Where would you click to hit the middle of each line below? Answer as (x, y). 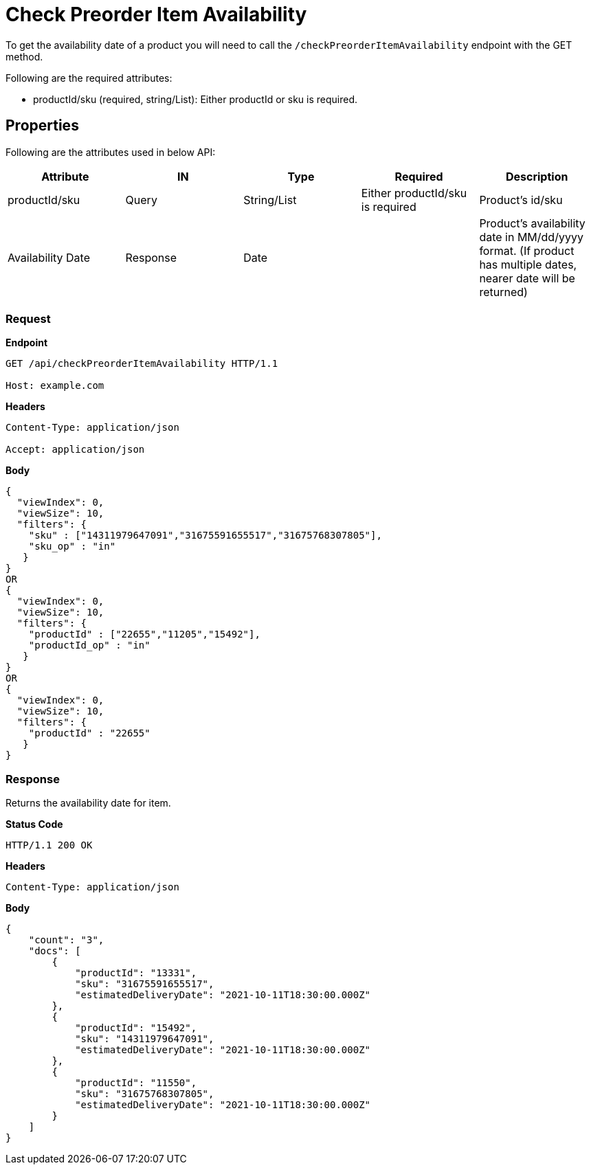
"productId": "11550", (136, 1083)
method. (24, 56)
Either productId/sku (414, 193)
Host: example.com (55, 386)
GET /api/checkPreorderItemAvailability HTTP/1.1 (142, 364)
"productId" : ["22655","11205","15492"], (144, 634)
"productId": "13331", (136, 973)
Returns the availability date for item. (88, 803)
